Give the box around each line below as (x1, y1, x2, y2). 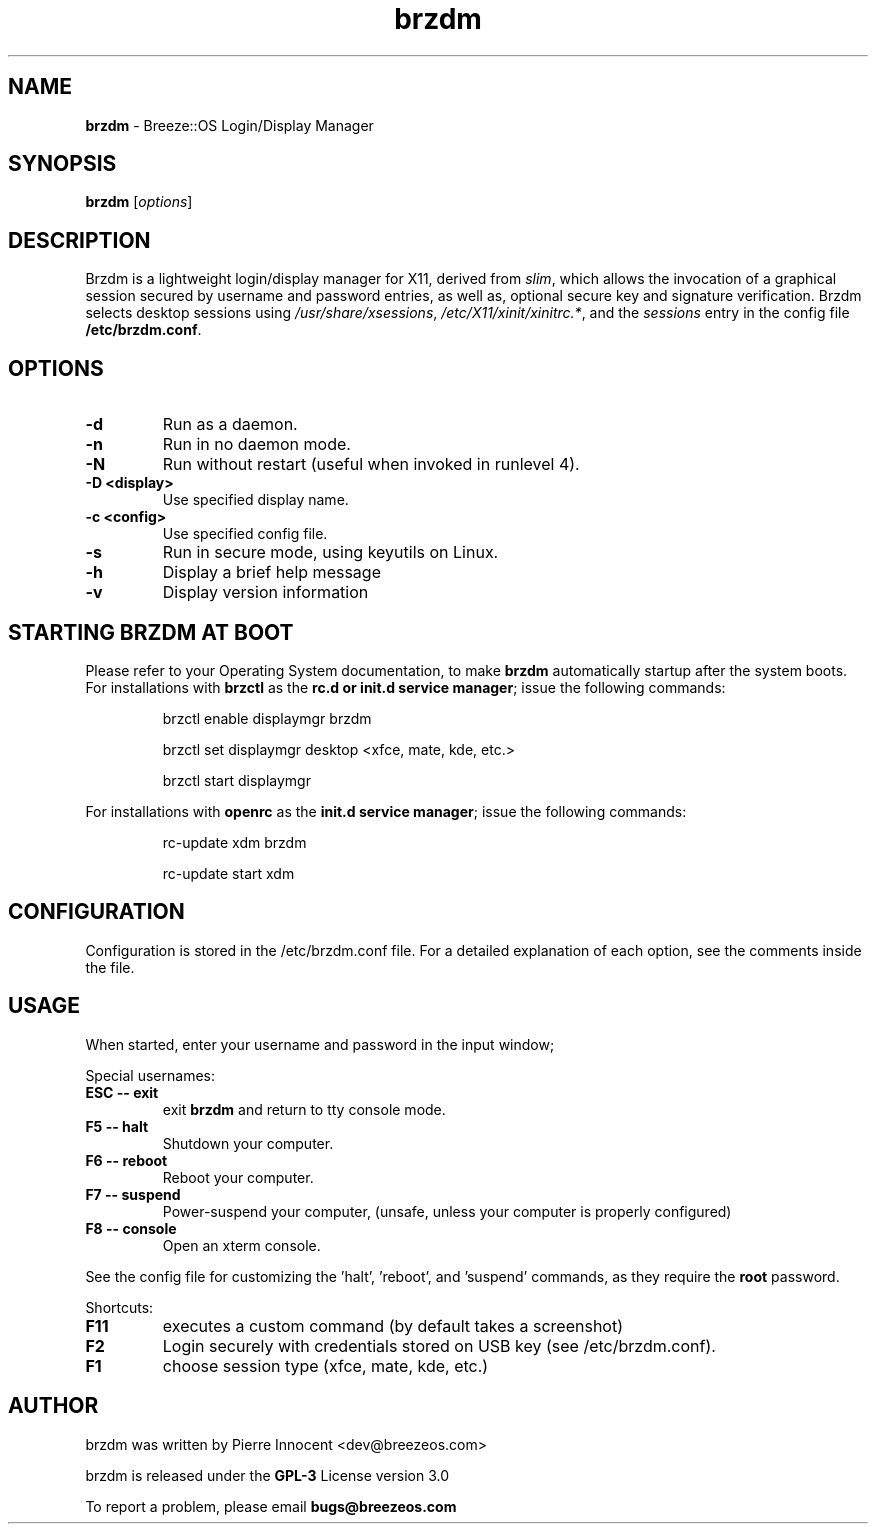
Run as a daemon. (162, 414, 298, 435)
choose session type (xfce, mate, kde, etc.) (162, 1355, 489, 1376)
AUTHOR (8, 1393, 99, 1419)
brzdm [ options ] (85, 193, 193, 211)
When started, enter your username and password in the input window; (85, 1035, 555, 1053)
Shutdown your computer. (162, 1134, 334, 1152)
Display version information (162, 582, 369, 603)
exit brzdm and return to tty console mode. (162, 1100, 446, 1118)
